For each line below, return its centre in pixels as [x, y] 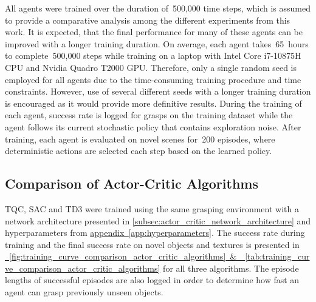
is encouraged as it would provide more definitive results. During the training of [153, 103]
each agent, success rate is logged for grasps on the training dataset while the [149, 115]
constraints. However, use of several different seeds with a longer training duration [158, 91]
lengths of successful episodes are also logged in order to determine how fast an [152, 280]
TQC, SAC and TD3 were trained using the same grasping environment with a [152, 208]
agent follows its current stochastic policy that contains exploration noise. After [153, 126]
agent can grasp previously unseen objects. [84, 292]
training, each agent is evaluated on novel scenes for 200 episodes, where [140, 139]
